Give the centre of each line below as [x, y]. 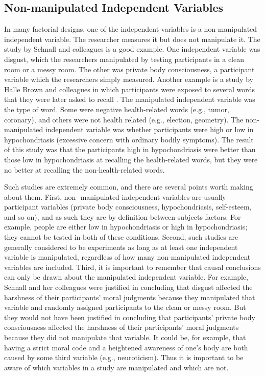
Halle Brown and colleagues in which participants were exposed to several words [130, 89]
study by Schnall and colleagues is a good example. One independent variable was [132, 49]
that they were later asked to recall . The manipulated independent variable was [130, 99]
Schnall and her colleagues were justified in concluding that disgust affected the [128, 287]
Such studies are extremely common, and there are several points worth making [129, 187]
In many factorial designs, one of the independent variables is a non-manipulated [131, 29]
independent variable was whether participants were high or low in [149, 129]
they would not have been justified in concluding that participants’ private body [130, 317]
